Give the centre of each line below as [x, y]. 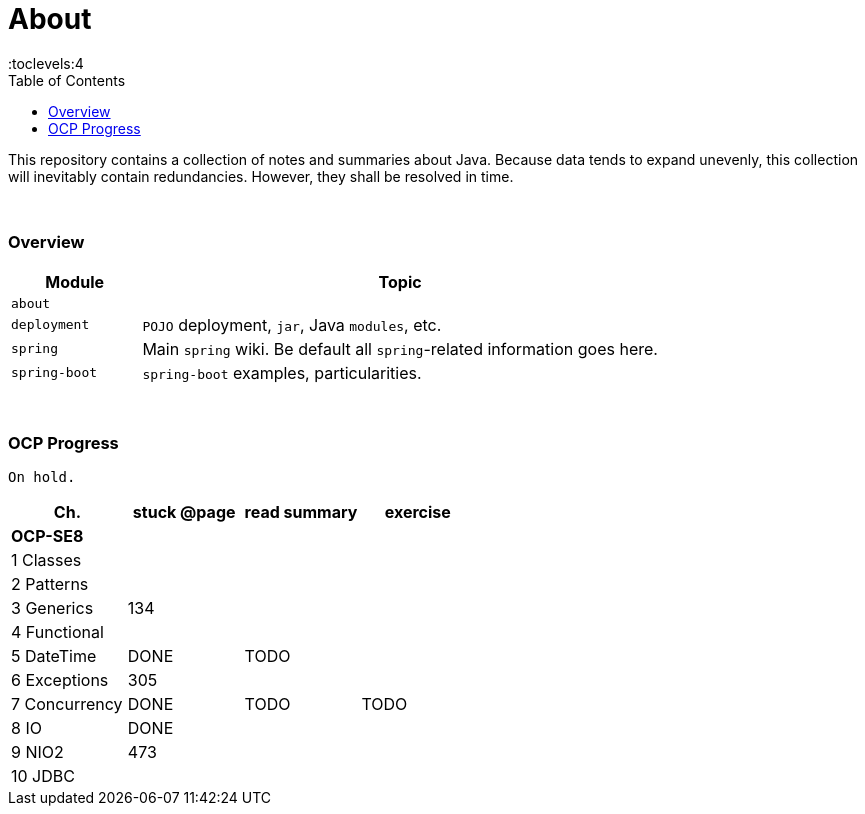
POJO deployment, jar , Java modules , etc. [292, 324]
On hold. [42, 477]
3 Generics [52, 608]
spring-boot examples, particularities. [282, 372]
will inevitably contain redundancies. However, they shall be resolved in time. [261, 176]
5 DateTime [54, 656]
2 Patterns [50, 584]
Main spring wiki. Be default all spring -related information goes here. [400, 348]
